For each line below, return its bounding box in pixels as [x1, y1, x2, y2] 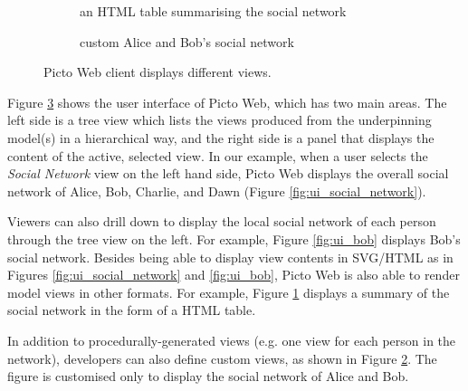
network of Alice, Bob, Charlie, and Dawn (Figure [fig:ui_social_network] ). [7, 181, 426, 200]
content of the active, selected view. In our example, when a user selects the [7, 146, 428, 165]
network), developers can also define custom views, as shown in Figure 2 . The [7, 348, 437, 367]
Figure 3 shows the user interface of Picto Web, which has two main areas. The [7, 92, 447, 111]
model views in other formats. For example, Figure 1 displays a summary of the [7, 282, 450, 301]
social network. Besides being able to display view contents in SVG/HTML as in [7, 247, 454, 266]
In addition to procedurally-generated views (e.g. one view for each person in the [7, 330, 456, 349]
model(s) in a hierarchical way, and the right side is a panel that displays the [7, 128, 435, 147]
